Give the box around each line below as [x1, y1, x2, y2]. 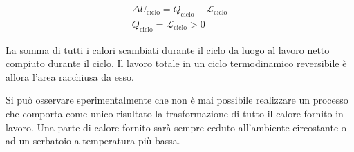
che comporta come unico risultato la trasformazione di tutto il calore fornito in [6, 106, 344, 121]
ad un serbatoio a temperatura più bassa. [6, 133, 180, 148]
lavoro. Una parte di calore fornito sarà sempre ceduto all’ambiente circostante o [6, 120, 346, 134]
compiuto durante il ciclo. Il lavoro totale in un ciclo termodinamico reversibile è [6, 56, 347, 70]
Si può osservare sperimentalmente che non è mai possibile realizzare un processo [6, 93, 348, 107]
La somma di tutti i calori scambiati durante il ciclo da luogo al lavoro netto [6, 42, 330, 57]
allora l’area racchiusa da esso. [6, 69, 134, 84]
